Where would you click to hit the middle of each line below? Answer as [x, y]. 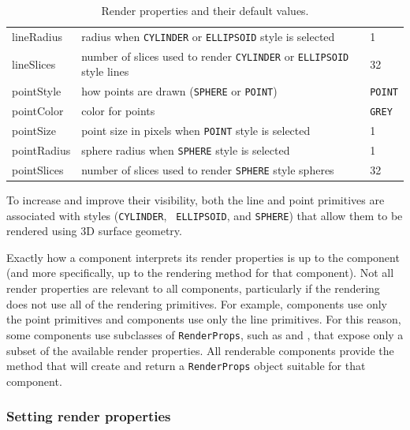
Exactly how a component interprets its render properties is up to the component [203, 257]
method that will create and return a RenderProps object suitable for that [186, 366]
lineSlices [34, 64]
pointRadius [41, 150]
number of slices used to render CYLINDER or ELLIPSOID [215, 56]
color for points [118, 111]
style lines [105, 71]
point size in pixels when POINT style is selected [196, 131]
